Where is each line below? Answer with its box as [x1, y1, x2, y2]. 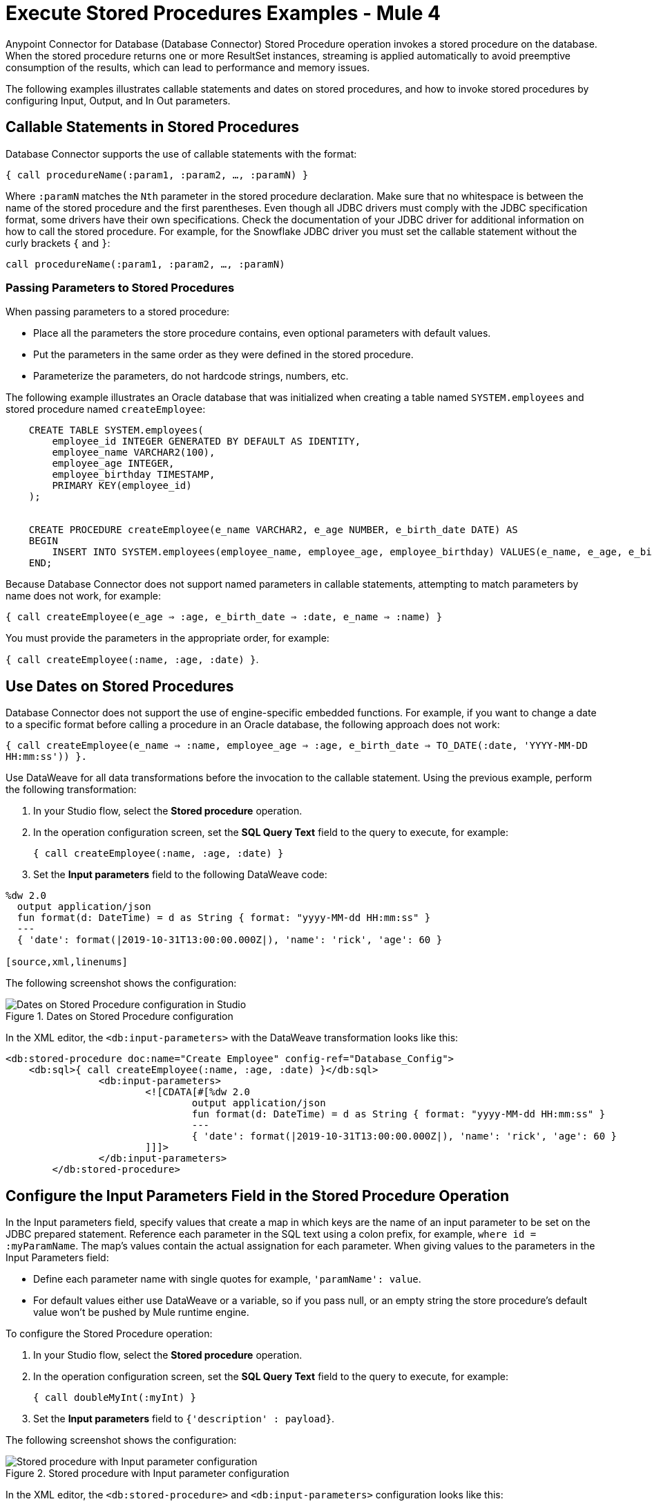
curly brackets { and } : [6, 236, 111, 249]
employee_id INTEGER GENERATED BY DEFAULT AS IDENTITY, [52, 436, 361, 447]
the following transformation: [6, 783, 137, 796]
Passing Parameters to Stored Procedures [6, 280, 235, 295]
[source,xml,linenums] [6, 956, 128, 968]
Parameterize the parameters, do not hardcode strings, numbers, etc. [33, 370, 349, 382]
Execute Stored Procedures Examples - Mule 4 [6, 1, 441, 25]
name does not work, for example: [6, 590, 162, 602]
